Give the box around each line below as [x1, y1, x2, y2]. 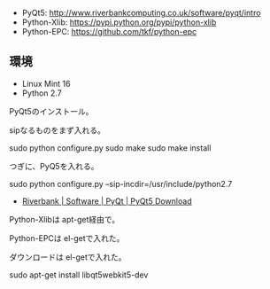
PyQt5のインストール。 [9, 105, 95, 116]
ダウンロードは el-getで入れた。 [9, 252, 127, 262]
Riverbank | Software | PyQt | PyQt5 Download [21, 195, 192, 207]
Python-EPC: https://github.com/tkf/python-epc [21, 27, 197, 36]
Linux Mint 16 [21, 78, 71, 89]
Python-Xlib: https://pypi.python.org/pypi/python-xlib [21, 17, 217, 27]
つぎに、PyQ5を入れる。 [9, 160, 99, 171]
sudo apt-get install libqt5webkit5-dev [9, 269, 149, 280]
